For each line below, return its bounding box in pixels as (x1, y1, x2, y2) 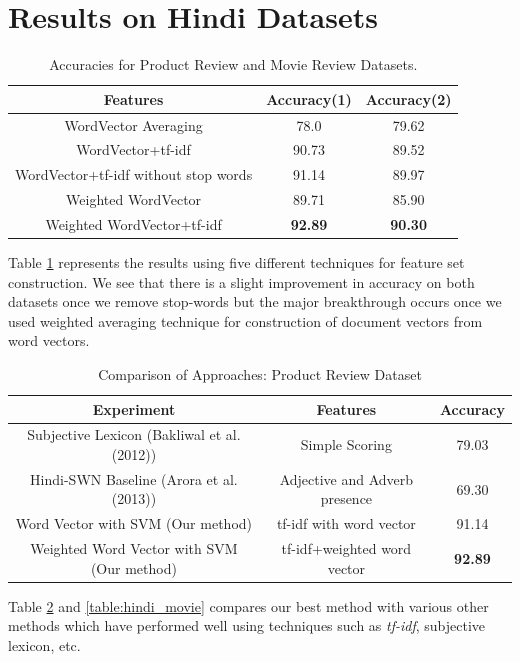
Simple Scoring (300, 434, 392, 455)
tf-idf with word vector (276, 513, 416, 534)
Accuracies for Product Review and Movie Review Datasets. (49, 54, 418, 75)
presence (320, 488, 373, 509)
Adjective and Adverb (279, 468, 414, 489)
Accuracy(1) (266, 88, 352, 109)
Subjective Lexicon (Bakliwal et (27, 424, 222, 445)
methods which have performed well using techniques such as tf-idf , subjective (8, 615, 486, 636)
